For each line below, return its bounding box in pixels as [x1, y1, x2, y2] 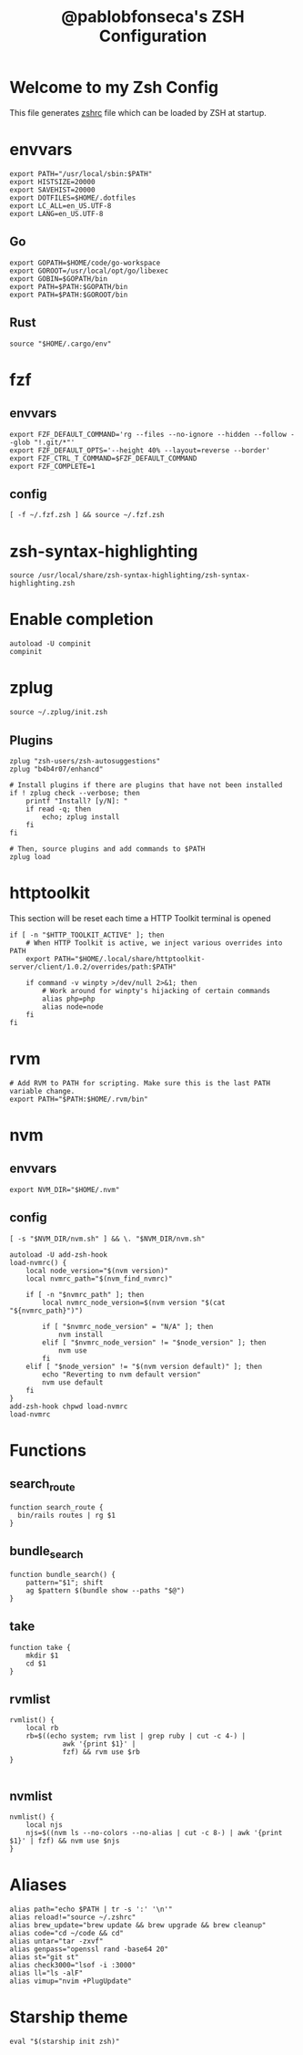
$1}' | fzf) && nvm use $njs [9, 1836, 120, 1846]
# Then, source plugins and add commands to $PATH [9, 844, 206, 854]
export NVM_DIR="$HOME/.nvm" [9, 1185, 120, 1194]
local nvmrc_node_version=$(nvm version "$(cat [42, 1298, 226, 1307]
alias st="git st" [9, 1953, 79, 1962]
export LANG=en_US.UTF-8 [9, 209, 104, 218]
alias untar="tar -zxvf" [9, 1936, 104, 1946]
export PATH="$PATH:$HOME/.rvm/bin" [9, 1095, 148, 1104]
